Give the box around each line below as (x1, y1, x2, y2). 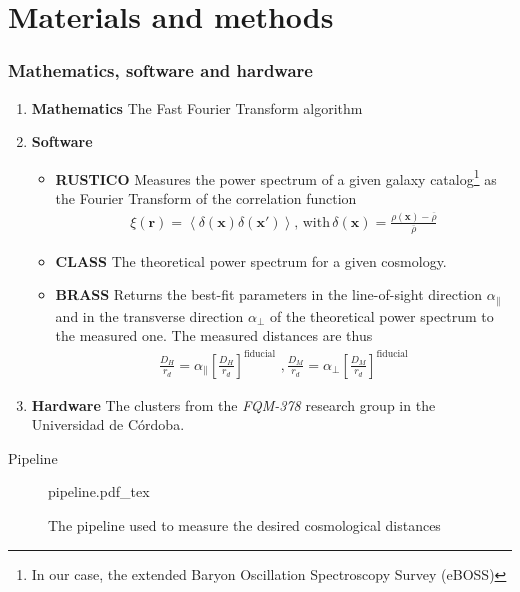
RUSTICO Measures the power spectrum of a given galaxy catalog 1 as (55, 165, 497, 189)
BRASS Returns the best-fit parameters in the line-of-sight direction (55, 284, 483, 305)
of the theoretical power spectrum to (270, 305, 494, 326)
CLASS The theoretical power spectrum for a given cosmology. (55, 250, 447, 271)
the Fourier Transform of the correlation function (55, 188, 357, 209)
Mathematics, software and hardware (8, 58, 313, 83)
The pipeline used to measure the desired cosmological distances (48, 514, 441, 535)
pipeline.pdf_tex (48, 481, 150, 502)
